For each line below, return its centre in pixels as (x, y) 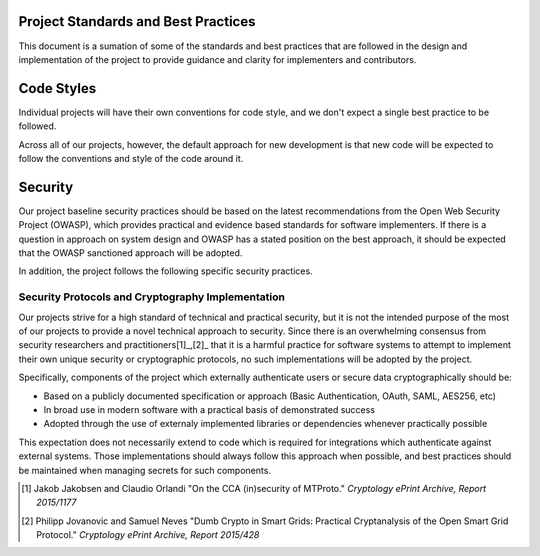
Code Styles (57, 88)
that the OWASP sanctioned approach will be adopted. (130, 253)
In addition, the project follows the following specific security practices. (166, 271)
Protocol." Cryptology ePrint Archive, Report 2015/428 (148, 535)
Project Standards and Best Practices (137, 21)
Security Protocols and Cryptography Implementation (151, 297)
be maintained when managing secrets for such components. (145, 470)
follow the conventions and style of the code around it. (131, 158)
